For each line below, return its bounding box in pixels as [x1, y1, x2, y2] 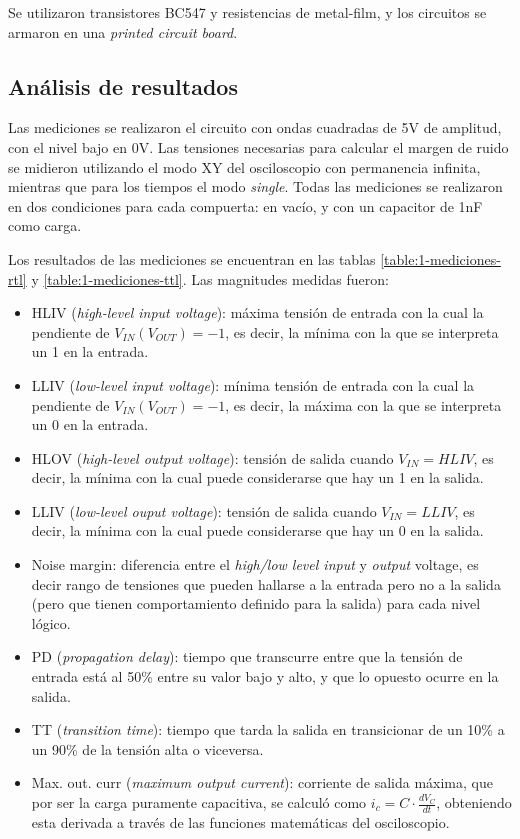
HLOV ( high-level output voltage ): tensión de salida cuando [31, 447, 394, 468]
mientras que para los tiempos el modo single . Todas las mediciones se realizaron [8, 176, 503, 197]
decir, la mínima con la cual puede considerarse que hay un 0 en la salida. [31, 520, 484, 541]
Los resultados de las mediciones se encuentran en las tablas [8, 248, 376, 269]
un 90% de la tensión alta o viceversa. [31, 738, 264, 759]
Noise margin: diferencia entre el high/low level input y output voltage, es [31, 554, 479, 575]
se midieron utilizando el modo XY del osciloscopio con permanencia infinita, [8, 156, 481, 177]
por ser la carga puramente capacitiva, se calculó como [31, 792, 367, 813]
